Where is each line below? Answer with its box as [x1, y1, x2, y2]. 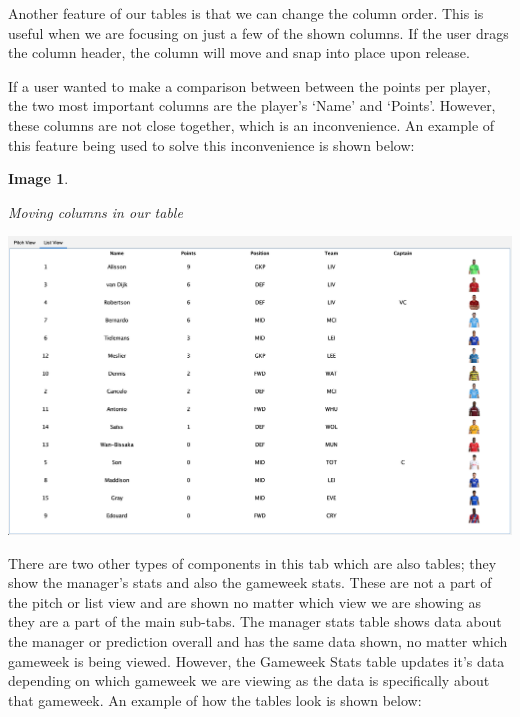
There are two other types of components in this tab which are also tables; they [8, 552, 497, 573]
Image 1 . [8, 168, 69, 189]
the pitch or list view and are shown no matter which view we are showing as [8, 591, 481, 612]
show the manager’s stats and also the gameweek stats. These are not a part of [8, 572, 492, 593]
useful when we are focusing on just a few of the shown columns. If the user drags [8, 22, 509, 43]
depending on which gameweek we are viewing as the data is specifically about [8, 670, 490, 691]
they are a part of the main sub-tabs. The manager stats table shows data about [8, 611, 502, 632]
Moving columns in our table [8, 201, 183, 222]
